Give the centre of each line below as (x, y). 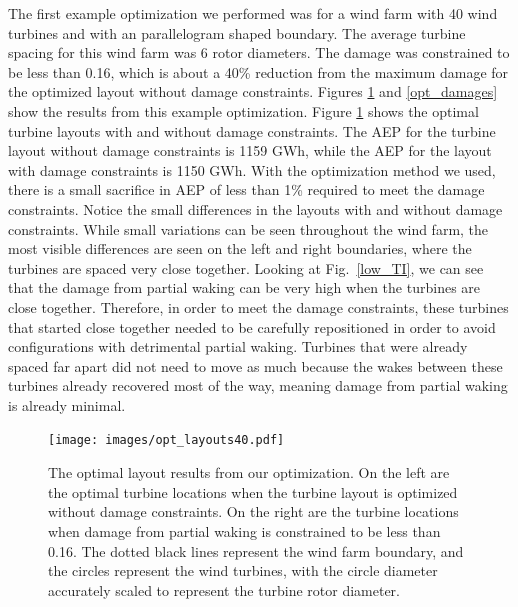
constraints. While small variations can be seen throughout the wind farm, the (248, 228)
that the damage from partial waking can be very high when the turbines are (244, 287)
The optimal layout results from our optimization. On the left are (249, 472)
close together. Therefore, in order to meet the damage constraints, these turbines (258, 306)
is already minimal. (67, 404)
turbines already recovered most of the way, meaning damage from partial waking (258, 385)
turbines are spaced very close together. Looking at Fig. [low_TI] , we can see (246, 267)
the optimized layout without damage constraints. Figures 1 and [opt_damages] (253, 91)
